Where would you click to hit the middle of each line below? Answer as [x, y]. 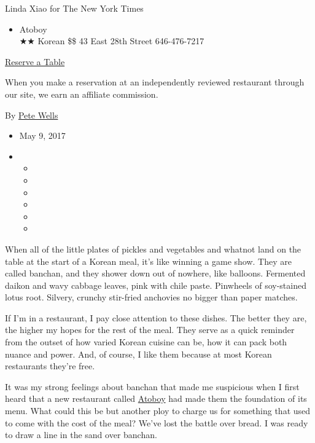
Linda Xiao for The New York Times [74, 8]
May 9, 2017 [42, 135]
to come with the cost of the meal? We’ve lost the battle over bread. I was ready [157, 422]
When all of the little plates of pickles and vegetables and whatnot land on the [153, 249]
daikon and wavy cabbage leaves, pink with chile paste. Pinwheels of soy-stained [156, 285]
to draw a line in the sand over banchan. [81, 435]
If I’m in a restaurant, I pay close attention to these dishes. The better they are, [156, 317]
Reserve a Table [35, 61]
